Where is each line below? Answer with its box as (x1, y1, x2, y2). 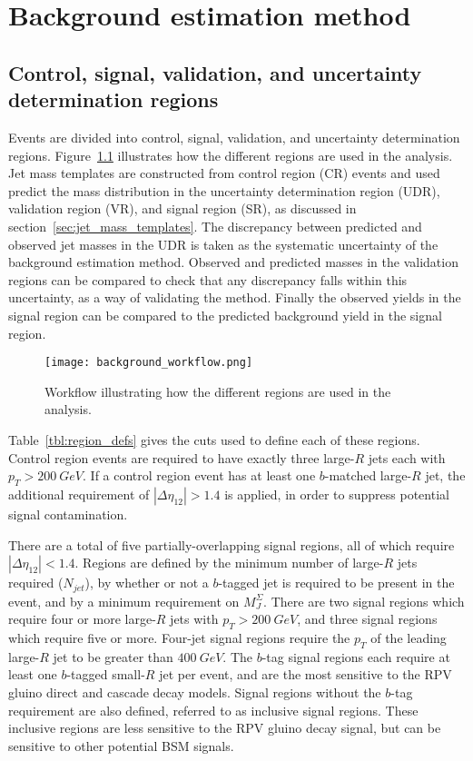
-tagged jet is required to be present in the (218, 573, 455, 592)
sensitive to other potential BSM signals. (8, 736, 234, 755)
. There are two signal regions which (263, 591, 465, 610)
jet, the (425, 466, 466, 485)
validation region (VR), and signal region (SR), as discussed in (8, 199, 357, 218)
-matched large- (324, 466, 412, 485)
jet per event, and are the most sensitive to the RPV (159, 665, 452, 684)
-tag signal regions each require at (261, 647, 450, 666)
